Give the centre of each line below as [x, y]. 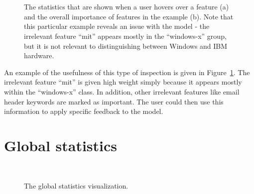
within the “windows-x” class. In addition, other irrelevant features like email [122, 91]
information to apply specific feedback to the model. [84, 111]
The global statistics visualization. [76, 186]
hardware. [39, 55]
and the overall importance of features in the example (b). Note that [129, 16]
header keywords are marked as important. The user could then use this [114, 101]
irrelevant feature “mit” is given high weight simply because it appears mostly [123, 82]
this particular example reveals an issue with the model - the [117, 26]
